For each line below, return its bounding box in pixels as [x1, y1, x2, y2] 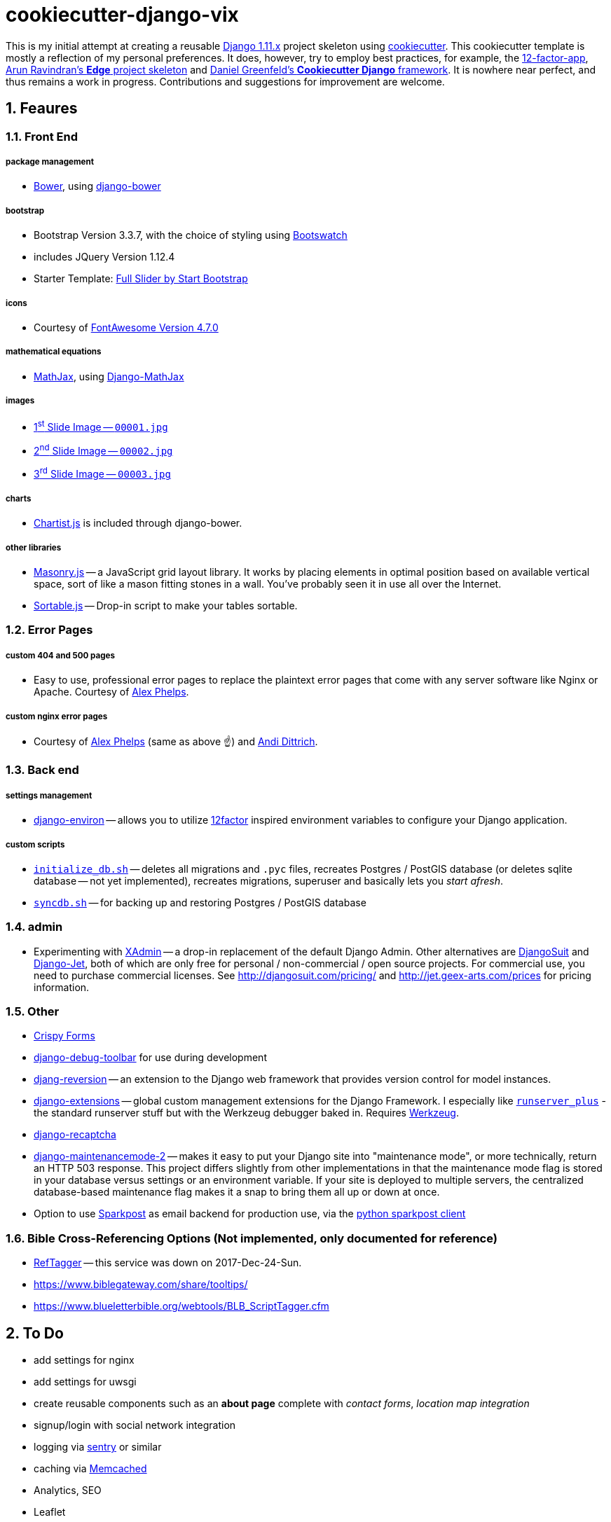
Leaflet [34, 1506, 66, 1518]
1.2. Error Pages [6, 623, 93, 637]
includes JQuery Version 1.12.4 [34, 251, 175, 263]
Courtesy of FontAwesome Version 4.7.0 [34, 321, 219, 333]
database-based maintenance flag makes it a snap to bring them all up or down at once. [34, 1186, 440, 1198]
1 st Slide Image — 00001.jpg [34, 419, 168, 434]
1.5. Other [6, 1004, 60, 1019]
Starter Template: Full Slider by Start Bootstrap [34, 272, 248, 285]
